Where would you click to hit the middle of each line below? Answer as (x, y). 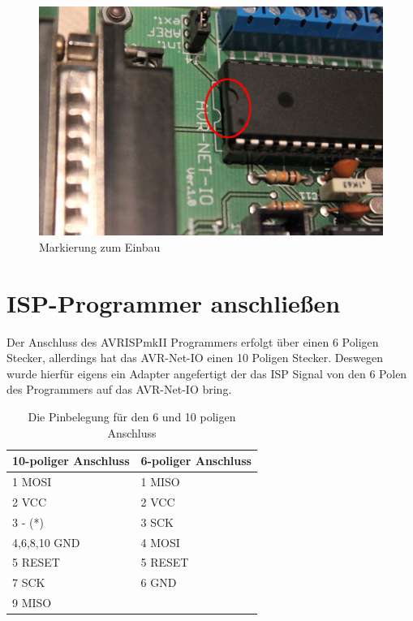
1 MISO (160, 482)
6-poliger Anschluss (196, 461)
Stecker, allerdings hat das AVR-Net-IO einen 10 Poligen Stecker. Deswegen (195, 358)
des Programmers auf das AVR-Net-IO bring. (119, 389)
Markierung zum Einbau (100, 246)
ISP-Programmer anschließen (174, 302)
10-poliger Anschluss (71, 461)
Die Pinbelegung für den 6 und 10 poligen (132, 417)
